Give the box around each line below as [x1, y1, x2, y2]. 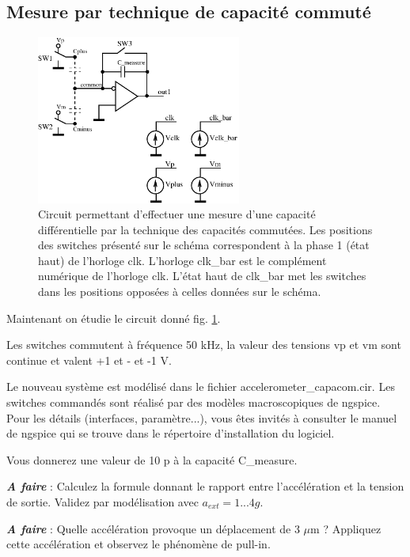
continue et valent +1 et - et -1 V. [6, 351, 172, 368]
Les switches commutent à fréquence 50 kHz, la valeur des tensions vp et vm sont [6, 336, 401, 353]
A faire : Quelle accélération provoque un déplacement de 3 [6, 520, 300, 536]
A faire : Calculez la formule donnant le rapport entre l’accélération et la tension [6, 478, 404, 494]
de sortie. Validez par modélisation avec [6, 494, 199, 510]
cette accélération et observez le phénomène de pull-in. [6, 536, 271, 552]
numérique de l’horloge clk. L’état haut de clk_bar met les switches [38, 267, 366, 284]
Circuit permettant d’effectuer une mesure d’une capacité [38, 206, 316, 222]
